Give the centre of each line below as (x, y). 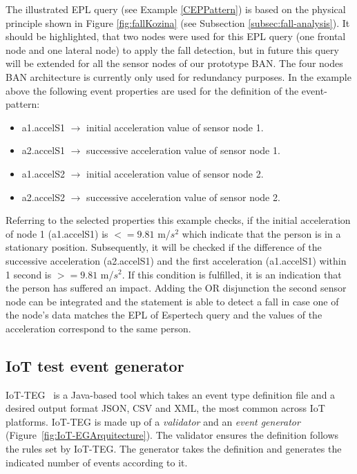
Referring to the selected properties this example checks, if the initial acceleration (178, 220)
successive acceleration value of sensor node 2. (183, 197)
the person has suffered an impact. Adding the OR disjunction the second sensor (176, 288)
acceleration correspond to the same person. (98, 328)
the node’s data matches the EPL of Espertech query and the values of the (164, 315)
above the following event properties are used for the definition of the (152, 90)
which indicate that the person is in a (261, 233)
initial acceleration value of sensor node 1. (175, 127)
